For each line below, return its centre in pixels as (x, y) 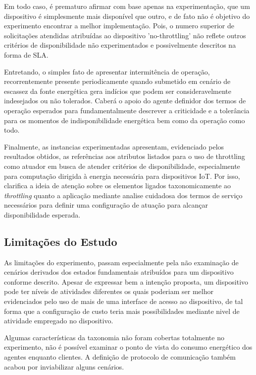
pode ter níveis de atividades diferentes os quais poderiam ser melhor (109, 291)
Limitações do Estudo (61, 241)
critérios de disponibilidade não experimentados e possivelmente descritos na (120, 45)
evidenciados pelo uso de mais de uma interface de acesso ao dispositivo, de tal (124, 301)
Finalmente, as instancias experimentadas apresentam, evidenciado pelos (114, 146)
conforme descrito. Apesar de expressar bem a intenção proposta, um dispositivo (126, 281)
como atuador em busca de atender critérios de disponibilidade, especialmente (122, 166)
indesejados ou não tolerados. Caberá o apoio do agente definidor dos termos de (125, 101)
